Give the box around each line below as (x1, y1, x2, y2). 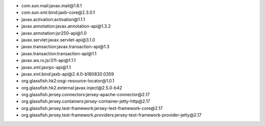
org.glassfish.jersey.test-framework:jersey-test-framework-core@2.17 (21, 105, 163, 111)
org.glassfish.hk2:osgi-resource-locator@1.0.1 (21, 78, 115, 84)
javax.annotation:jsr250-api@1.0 (21, 30, 87, 36)
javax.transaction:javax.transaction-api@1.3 (21, 44, 110, 50)
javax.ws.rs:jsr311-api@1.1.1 (21, 58, 76, 63)
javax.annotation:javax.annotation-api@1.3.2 (21, 23, 111, 29)
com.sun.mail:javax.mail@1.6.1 (21, 3, 82, 8)
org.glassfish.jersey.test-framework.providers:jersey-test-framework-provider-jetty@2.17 (21, 112, 202, 118)
